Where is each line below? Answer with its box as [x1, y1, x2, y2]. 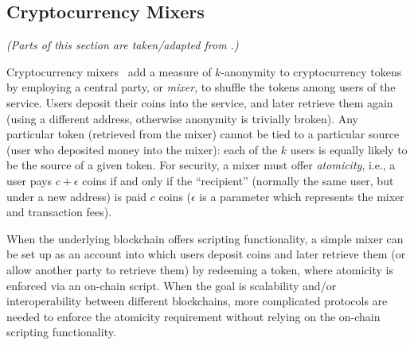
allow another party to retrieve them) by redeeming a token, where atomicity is [6, 261, 393, 277]
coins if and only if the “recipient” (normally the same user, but [82, 172, 394, 188]
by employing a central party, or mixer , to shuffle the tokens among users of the [6, 79, 396, 95]
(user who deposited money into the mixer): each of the [6, 141, 278, 157]
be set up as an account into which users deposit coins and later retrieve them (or [6, 246, 406, 262]
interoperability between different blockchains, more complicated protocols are [6, 293, 388, 309]
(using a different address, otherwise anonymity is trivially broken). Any [6, 110, 358, 126]
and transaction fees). [6, 204, 112, 220]
